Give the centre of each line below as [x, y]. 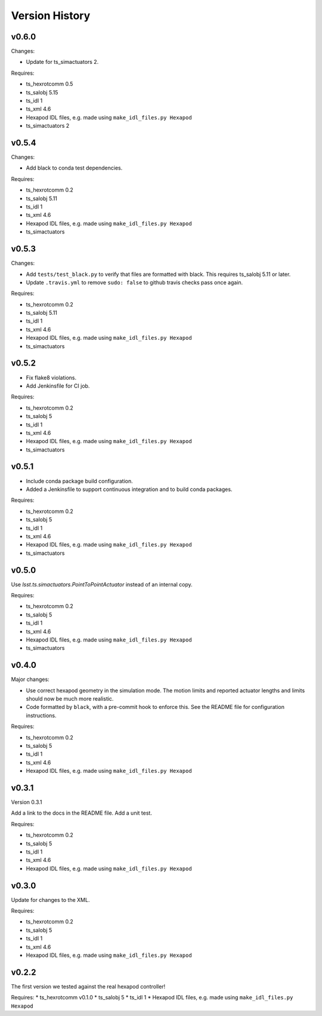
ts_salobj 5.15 [42, 92]
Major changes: [30, 679]
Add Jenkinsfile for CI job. [58, 386]
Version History [51, 16]
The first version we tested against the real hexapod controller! [88, 986]
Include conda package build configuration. [80, 481]
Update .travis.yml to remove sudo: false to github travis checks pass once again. [134, 282]
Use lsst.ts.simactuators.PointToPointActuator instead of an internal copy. [102, 584]
